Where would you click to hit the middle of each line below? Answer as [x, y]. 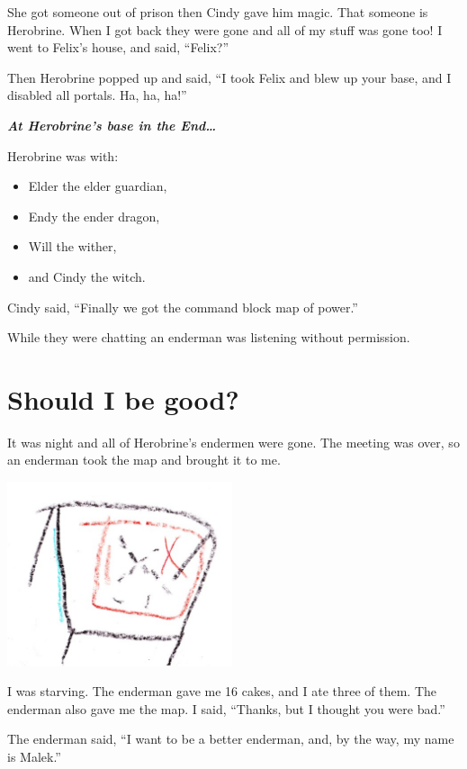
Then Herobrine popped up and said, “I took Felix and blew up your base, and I [229, 77]
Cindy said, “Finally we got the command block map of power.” [183, 307]
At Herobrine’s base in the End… [112, 125]
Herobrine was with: [63, 155]
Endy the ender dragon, [94, 216]
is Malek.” [34, 756]
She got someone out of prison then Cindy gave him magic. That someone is [218, 12]
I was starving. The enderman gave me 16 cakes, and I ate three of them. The [222, 691]
